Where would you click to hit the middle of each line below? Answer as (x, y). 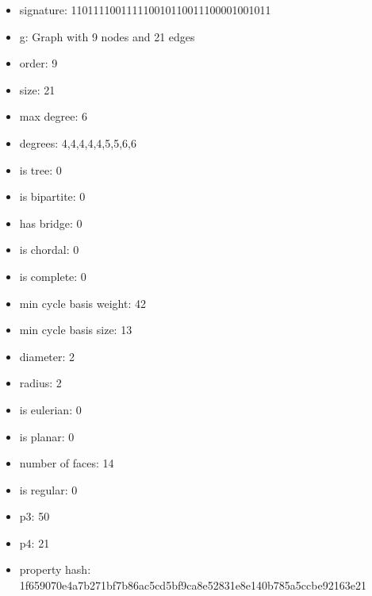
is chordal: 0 (49, 250)
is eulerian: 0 (50, 409)
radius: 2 (40, 383)
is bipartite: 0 (52, 196)
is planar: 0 (47, 436)
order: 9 (38, 63)
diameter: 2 (47, 356)
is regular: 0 (48, 489)
